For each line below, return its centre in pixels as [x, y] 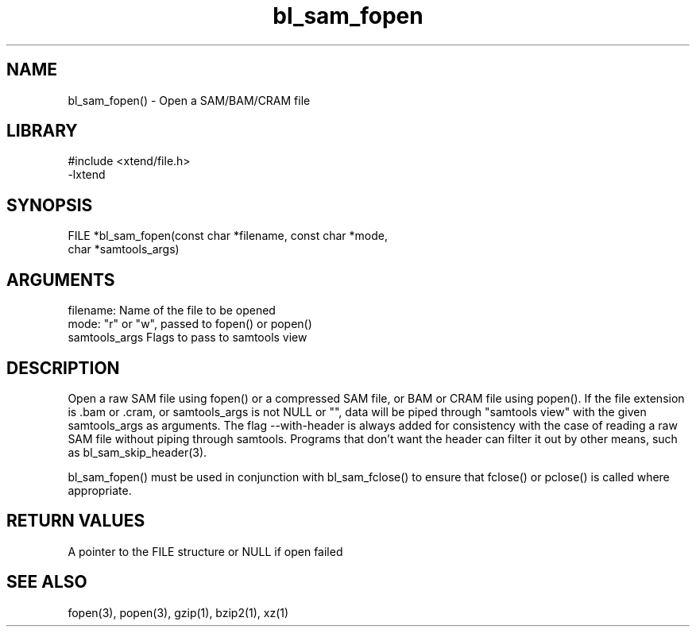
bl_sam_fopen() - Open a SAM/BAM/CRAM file [189, 100]
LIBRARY [42, 131]
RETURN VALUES [76, 521]
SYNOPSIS [50, 205]
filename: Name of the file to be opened [172, 311]
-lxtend [87, 175]
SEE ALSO [47, 582]
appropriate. [100, 490]
